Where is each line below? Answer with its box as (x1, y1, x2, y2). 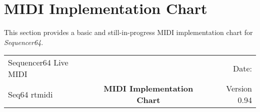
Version (226, 82, 252, 94)
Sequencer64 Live (8, 56, 68, 68)
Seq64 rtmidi (8, 88, 53, 100)
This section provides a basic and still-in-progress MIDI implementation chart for (4, 27, 253, 37)
